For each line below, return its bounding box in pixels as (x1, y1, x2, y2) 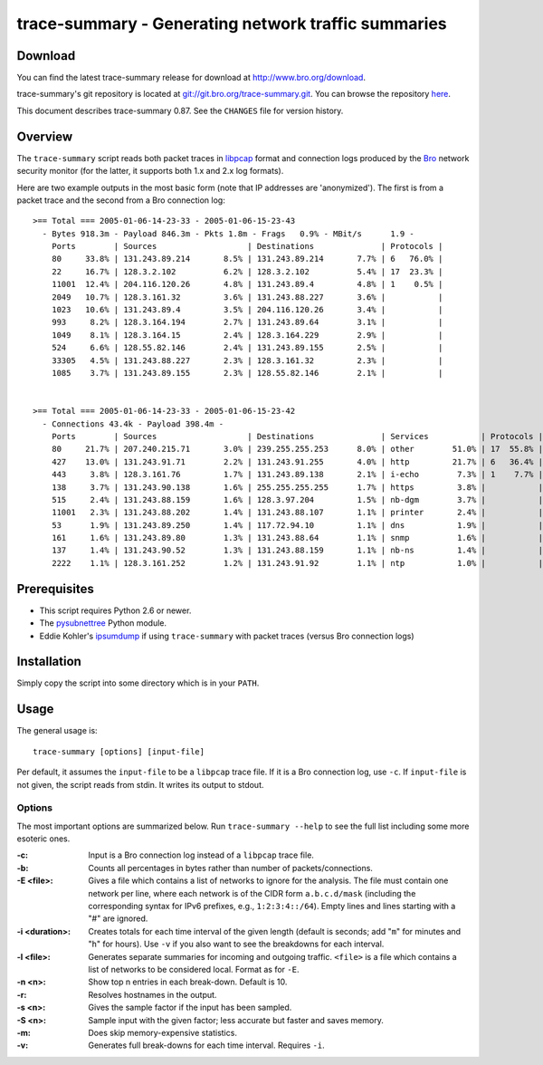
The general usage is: (16, 725, 99, 736)
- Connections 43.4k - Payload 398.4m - (42, 418, 224, 429)
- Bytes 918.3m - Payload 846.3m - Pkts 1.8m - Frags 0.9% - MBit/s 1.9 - (42, 228, 415, 239)
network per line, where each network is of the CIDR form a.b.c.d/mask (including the (88, 887, 416, 898)
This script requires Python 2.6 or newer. (39, 605, 192, 616)
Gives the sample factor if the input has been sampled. (88, 1002, 292, 1013)
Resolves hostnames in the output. (88, 989, 217, 1000)
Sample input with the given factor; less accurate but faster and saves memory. (88, 1014, 384, 1025)
